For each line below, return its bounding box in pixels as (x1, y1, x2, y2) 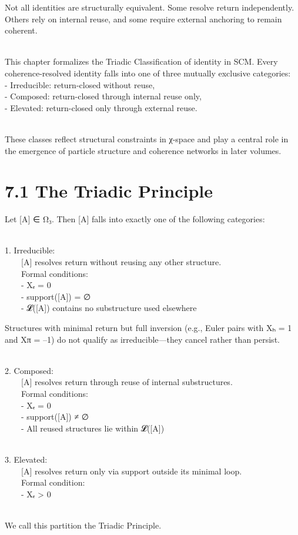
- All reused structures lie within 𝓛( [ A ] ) (21, 422, 165, 434)
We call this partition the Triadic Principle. (5, 519, 162, 531)
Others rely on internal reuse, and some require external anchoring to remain (5, 12, 282, 25)
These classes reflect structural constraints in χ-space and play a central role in (5, 132, 289, 145)
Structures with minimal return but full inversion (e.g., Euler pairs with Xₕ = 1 (5, 322, 292, 333)
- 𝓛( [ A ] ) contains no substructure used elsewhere (21, 302, 197, 314)
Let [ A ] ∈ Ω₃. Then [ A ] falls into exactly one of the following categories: (5, 213, 265, 225)
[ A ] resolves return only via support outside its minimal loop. (21, 464, 242, 477)
